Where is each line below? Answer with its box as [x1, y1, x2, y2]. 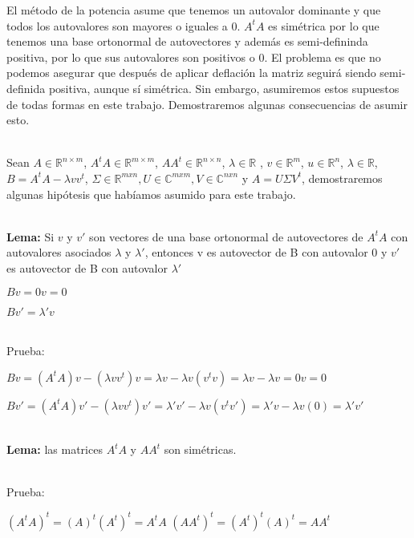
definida [6, 79, 46, 96]
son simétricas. [164, 441, 237, 458]
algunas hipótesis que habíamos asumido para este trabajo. [6, 185, 296, 202]
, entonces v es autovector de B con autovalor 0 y [144, 244, 388, 261]
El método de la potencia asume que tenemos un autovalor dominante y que [6, 2, 381, 18]
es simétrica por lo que [268, 17, 379, 34]
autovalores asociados [6, 244, 112, 261]
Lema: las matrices [6, 441, 103, 458]
